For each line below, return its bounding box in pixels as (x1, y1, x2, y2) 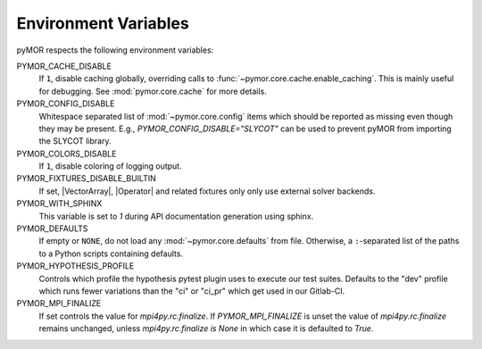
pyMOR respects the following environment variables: (16, 45, 214, 55)
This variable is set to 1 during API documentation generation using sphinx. (38, 211, 314, 221)
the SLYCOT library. (38, 136, 112, 146)
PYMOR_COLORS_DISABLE (16, 148, 117, 159)
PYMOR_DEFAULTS (16, 223, 88, 234)
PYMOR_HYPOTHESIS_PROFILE (16, 261, 135, 271)
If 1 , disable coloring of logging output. (38, 161, 182, 171)
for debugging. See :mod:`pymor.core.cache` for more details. (38, 86, 267, 96)
